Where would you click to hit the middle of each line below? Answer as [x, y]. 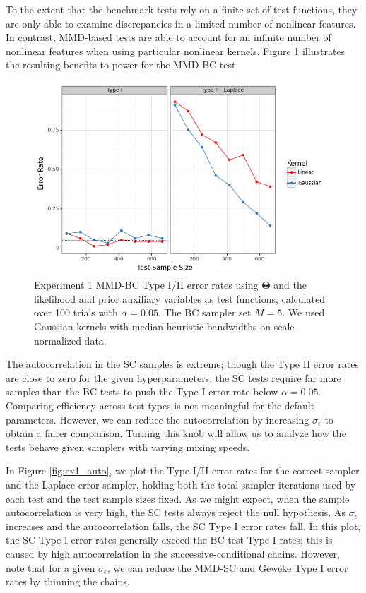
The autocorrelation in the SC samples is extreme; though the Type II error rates [182, 364]
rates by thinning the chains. [68, 581]
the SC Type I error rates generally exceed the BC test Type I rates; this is [169, 540]
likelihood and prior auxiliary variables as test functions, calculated [179, 298]
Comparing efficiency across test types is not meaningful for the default [160, 406]
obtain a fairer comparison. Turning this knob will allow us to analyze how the [176, 433]
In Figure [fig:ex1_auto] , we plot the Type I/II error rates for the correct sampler [183, 471]
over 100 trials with [76, 312]
